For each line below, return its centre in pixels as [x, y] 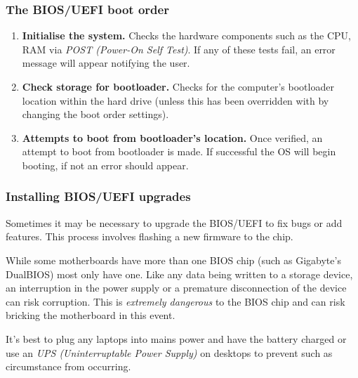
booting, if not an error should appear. [105, 165]
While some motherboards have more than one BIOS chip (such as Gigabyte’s [173, 260]
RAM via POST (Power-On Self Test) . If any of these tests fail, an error [179, 49]
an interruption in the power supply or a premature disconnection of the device [176, 288]
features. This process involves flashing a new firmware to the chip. [150, 236]
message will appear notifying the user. [106, 63]
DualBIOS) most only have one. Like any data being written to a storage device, [179, 274]
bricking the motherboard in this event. [91, 315]
